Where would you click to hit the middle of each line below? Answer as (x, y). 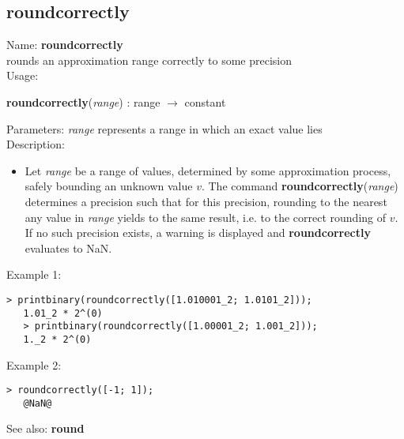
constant (205, 101)
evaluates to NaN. (68, 248)
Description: (36, 144)
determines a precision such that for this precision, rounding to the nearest (206, 201)
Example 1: (34, 274)
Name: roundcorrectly (65, 45)
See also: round (45, 428)
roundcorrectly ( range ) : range (83, 101)
